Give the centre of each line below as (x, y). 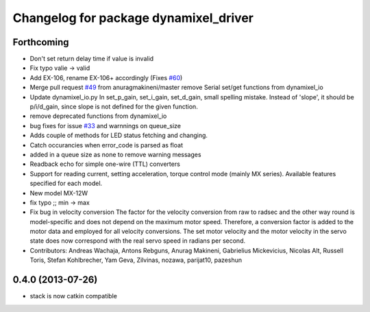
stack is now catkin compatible (74, 296)
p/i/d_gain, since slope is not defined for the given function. (114, 107)
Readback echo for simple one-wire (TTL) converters (105, 164)
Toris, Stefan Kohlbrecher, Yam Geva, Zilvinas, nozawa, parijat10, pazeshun (136, 260)
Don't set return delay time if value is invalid (92, 59)
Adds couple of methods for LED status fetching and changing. (119, 135)
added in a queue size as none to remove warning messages (115, 154)
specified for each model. (66, 183)
